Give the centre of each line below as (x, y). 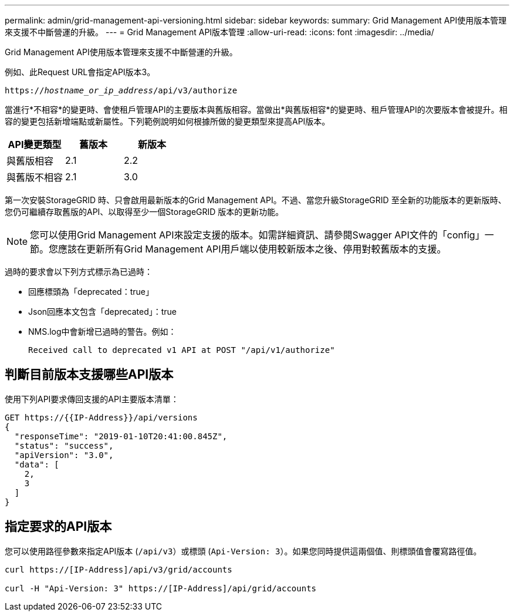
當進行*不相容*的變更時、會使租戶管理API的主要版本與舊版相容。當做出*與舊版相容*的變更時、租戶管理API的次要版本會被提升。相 (256, 110)
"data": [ (37, 464)
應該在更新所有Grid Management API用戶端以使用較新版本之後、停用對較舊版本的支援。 (252, 249)
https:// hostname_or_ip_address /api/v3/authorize (121, 90)
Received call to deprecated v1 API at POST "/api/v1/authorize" (182, 350)
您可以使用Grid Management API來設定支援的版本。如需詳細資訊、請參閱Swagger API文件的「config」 (257, 235)
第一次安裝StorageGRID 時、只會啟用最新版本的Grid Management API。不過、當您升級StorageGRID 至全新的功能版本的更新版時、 (256, 200)
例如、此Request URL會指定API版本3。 (80, 72)
